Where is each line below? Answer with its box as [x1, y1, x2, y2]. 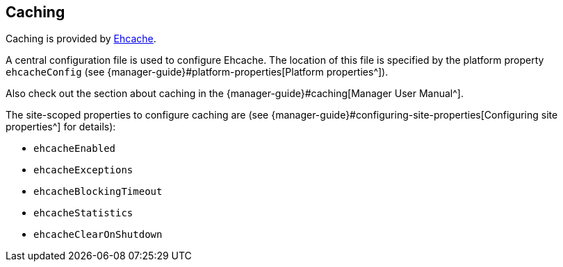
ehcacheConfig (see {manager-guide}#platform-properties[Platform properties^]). [6, 66, 389, 78]
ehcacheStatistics [33, 207, 133, 219]
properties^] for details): [6, 121, 116, 133]
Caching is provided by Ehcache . [6, 33, 156, 45]
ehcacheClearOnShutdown [33, 229, 163, 241]
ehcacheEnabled [33, 143, 116, 155]
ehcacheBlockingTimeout [33, 186, 163, 198]
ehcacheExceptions [33, 164, 133, 176]
